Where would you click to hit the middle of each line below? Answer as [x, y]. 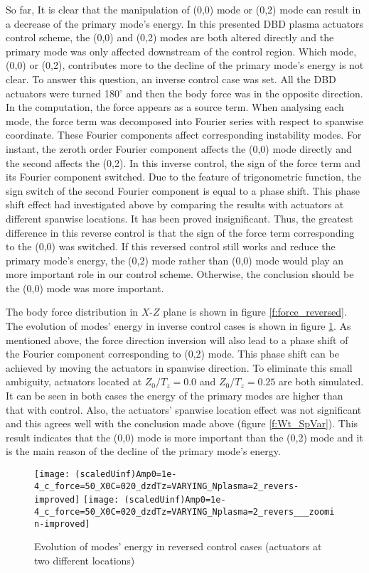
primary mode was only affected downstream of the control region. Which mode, [181, 51]
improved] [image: [77, 500]
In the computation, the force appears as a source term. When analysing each [175, 107]
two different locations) [85, 560]
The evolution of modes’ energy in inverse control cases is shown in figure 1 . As [178, 326]
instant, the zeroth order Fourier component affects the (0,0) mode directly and [179, 148]
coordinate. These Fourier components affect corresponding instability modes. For [184, 135]
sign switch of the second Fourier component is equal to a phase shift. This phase [183, 190]
